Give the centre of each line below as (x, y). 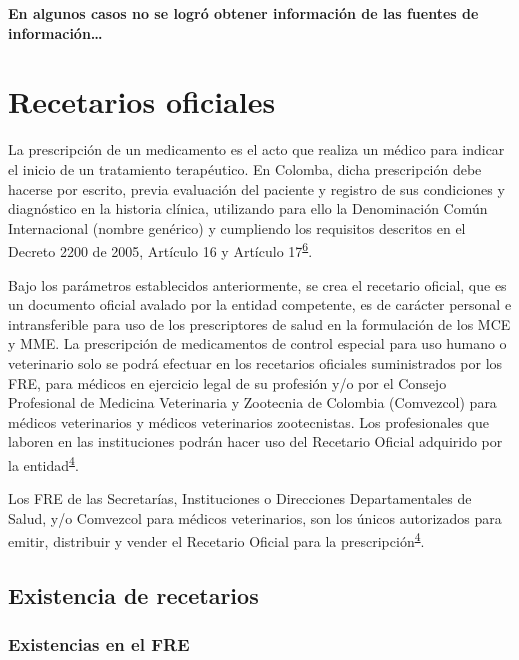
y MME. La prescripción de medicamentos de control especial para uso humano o (257, 343)
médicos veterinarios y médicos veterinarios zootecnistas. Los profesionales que (248, 421)
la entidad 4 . (43, 463)
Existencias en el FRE (99, 644)
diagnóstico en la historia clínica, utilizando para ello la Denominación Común (248, 208)
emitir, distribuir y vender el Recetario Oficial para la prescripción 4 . (216, 539)
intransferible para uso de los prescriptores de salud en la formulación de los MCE (259, 323)
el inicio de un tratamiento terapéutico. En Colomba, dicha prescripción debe (245, 168)
